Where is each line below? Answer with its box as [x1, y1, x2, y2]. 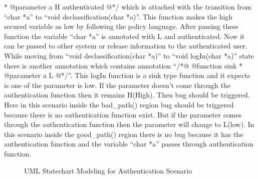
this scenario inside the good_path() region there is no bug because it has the [4, 128, 243, 139]
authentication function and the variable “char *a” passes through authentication [4, 138, 253, 149]
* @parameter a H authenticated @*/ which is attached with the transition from [4, 1, 251, 11]
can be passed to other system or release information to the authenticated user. [4, 40, 247, 51]
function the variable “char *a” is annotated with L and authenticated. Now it [4, 30, 245, 41]
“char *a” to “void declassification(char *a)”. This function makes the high [4, 11, 233, 21]
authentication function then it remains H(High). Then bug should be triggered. [4, 89, 250, 100]
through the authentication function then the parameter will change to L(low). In [4, 119, 254, 129]
